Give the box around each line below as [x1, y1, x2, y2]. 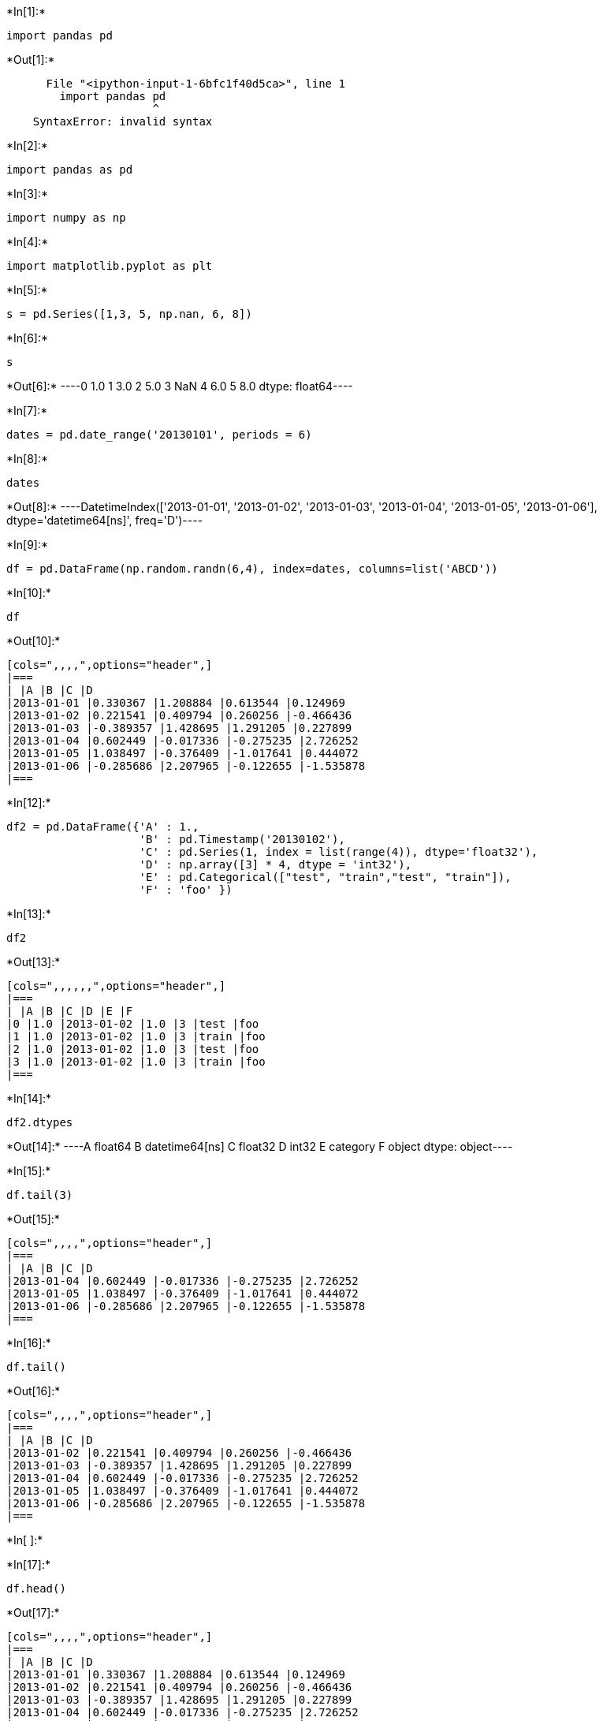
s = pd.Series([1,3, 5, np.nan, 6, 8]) [6, 308, 252, 320]
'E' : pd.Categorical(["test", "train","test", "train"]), [139, 871, 512, 883]
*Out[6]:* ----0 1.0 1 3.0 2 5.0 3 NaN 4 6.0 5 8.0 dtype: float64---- [6, 379, 353, 393]
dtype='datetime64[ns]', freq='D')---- [6, 513, 203, 527]
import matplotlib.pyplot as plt [6, 259, 213, 272]
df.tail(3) [6, 1189, 73, 1201]
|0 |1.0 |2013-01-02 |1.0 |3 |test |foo [6, 1017, 259, 1030]
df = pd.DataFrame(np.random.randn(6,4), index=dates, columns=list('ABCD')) [6, 562, 498, 575]
